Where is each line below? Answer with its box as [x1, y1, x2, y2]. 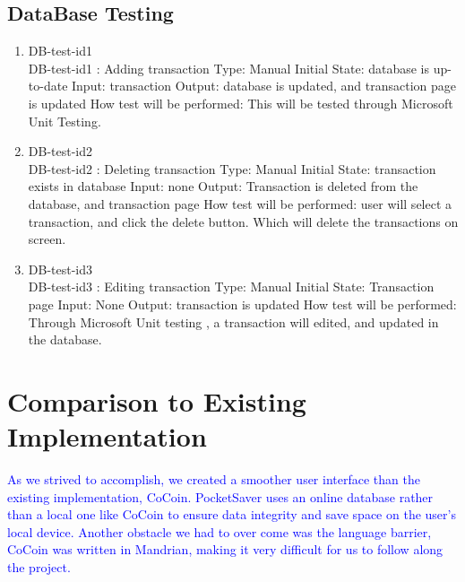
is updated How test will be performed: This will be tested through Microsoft [28, 93, 453, 112]
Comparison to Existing [7, 382, 306, 419]
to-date [28, 76, 68, 95]
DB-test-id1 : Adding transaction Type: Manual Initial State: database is [28, 58, 429, 77]
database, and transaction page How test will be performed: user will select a [28, 194, 452, 213]
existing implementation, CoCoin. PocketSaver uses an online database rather [7, 487, 434, 506]
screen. [28, 230, 66, 248]
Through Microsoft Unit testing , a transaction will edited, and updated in [28, 312, 439, 331]
